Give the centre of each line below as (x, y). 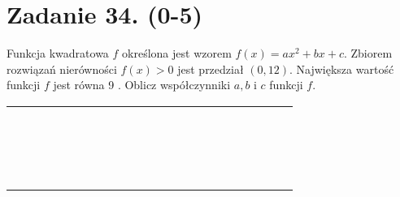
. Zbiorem (368, 53)
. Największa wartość (342, 69)
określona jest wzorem (177, 53)
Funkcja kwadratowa (58, 53)
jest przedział (211, 69)
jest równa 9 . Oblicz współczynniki (142, 85)
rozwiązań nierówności (62, 69)
